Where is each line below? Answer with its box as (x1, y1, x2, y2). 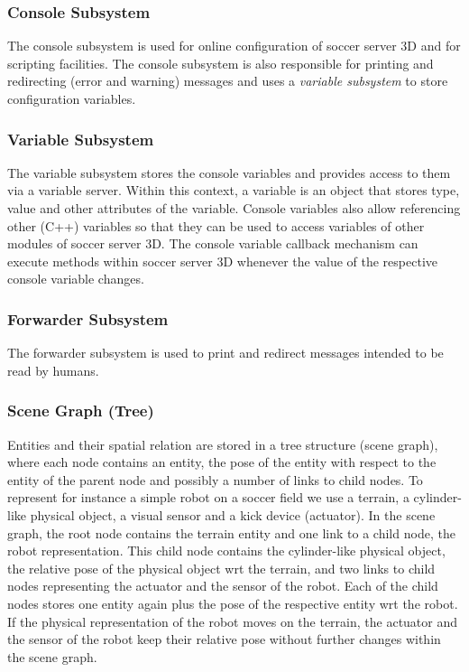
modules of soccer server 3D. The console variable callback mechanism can (7, 234, 418, 253)
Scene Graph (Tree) (7, 399, 154, 422)
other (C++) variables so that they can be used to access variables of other (7, 216, 425, 235)
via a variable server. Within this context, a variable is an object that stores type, (7, 181, 460, 200)
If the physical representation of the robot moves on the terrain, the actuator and (7, 611, 458, 630)
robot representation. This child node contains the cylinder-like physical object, (7, 541, 446, 560)
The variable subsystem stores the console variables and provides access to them (7, 163, 451, 182)
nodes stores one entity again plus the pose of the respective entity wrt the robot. (7, 593, 458, 612)
